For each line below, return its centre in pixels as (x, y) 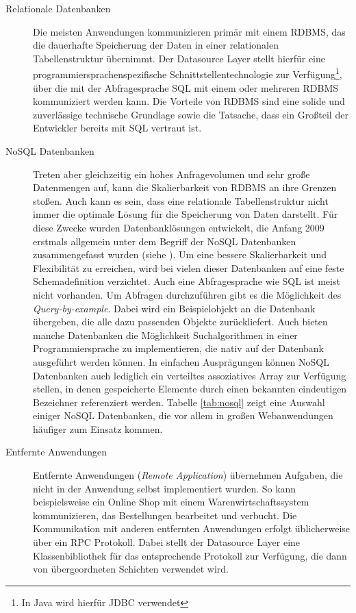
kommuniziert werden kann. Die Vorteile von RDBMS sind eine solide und (189, 101)
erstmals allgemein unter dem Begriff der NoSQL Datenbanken (165, 241)
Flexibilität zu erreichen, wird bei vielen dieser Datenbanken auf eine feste (189, 267)
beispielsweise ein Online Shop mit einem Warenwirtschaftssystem (171, 502)
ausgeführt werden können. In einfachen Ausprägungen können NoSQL (181, 361)
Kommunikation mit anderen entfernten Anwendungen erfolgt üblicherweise (192, 528)
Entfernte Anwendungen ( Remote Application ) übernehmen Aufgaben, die (188, 475)
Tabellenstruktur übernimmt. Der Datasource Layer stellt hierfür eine (179, 58)
